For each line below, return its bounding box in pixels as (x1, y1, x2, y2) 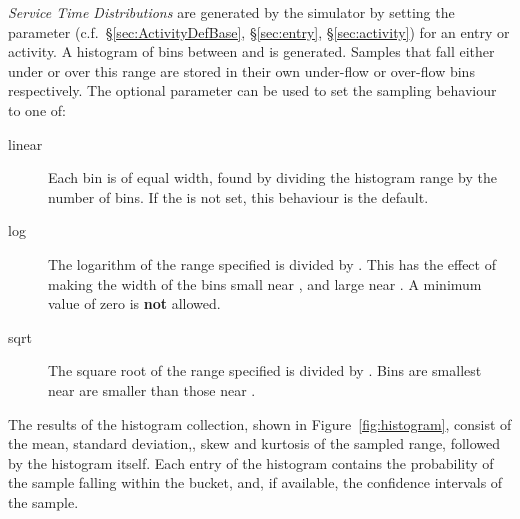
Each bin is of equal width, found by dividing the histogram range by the (48, 167, 497, 188)
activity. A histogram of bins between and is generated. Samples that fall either (8, 41, 495, 62)
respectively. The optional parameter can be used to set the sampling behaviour (8, 80, 497, 101)
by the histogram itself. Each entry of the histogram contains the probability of (8, 452, 494, 473)
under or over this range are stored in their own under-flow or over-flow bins (8, 60, 475, 81)
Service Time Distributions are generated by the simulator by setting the (8, 2, 455, 22)
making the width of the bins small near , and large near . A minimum (48, 273, 482, 294)
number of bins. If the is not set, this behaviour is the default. (48, 186, 429, 207)
